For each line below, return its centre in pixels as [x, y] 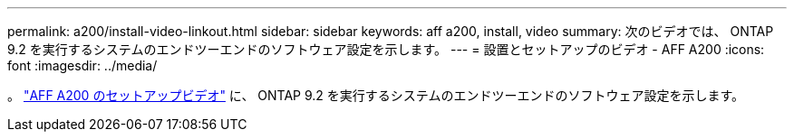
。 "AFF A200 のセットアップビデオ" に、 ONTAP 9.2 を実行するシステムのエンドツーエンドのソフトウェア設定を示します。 [376, 95]
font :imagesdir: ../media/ [82, 65]
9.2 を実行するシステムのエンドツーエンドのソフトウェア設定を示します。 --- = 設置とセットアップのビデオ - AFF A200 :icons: [386, 49]
